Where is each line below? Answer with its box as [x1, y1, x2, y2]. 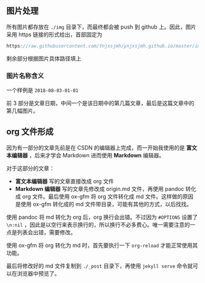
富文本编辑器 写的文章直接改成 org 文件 [15, 177, 114, 185]
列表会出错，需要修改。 [16, 228, 76, 236]
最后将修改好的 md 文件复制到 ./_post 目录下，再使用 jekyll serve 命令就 [6, 262, 193, 270]
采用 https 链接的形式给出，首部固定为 [6, 30, 103, 38]
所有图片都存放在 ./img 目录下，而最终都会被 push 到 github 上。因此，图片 [6, 23, 196, 30]
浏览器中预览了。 [16, 270, 60, 277]
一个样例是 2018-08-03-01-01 [6, 86, 79, 93]
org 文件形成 [6, 127, 54, 137]
